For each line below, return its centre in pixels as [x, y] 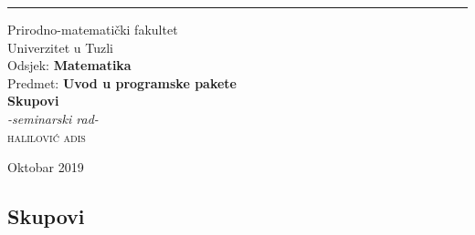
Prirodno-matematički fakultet [93, 29]
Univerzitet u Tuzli [60, 47]
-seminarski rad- [53, 118]
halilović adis [47, 136]
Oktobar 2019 [46, 167]
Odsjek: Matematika [69, 65]
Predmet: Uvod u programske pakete [122, 82]
